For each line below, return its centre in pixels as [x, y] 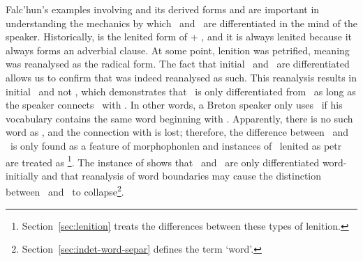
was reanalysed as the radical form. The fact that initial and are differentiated [178, 64]
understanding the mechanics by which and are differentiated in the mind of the [181, 23]
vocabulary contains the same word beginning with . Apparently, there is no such [179, 118]
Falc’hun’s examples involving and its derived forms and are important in [163, 9]
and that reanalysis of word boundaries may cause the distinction [181, 175]
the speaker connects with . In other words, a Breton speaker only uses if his [174, 105]
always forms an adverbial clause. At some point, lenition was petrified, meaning [178, 50]
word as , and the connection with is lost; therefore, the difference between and [177, 132]
